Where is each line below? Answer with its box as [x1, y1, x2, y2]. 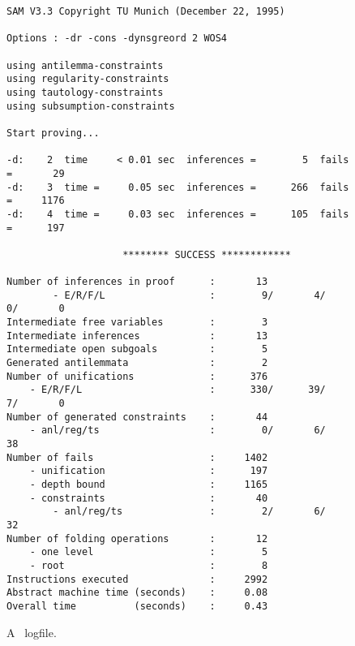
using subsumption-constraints [6, 100, 175, 112]
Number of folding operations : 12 [6, 532, 268, 545]
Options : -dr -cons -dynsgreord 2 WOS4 [6, 32, 228, 45]
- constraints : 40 [29, 492, 268, 504]
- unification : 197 [29, 465, 268, 477]
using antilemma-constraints [6, 59, 164, 71]
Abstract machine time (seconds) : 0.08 [6, 587, 268, 599]
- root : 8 [29, 559, 268, 571]
